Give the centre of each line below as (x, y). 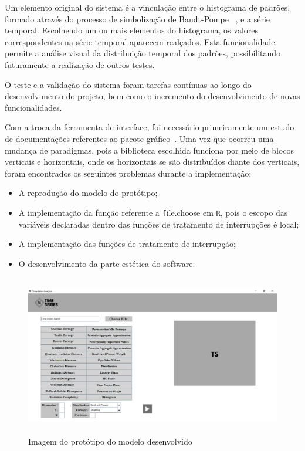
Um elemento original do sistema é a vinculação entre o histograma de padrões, (148, 7)
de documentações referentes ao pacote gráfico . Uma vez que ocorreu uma (139, 138)
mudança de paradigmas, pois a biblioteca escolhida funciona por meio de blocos (150, 150)
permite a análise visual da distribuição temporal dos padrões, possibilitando (143, 53)
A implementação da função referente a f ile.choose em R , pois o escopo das (153, 212)
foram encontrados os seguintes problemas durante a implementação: (128, 173)
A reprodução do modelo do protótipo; (88, 193)
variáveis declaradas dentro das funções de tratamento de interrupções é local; (159, 224)
